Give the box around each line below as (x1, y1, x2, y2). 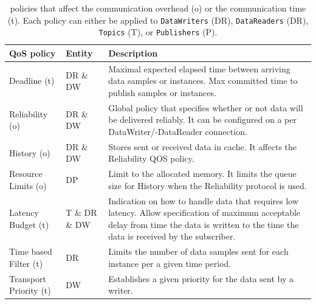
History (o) (9, 146, 50, 159)
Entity (66, 46, 93, 59)
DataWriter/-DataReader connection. (108, 125, 247, 137)
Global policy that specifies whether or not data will (108, 101, 303, 114)
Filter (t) (9, 257, 43, 269)
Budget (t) (9, 218, 49, 230)
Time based (9, 245, 52, 258)
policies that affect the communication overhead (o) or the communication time (10, 2, 306, 14)
